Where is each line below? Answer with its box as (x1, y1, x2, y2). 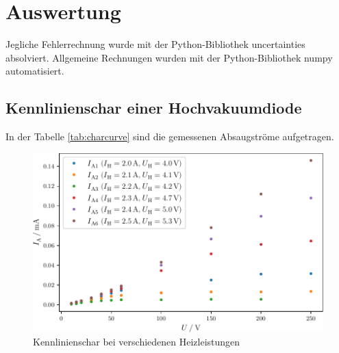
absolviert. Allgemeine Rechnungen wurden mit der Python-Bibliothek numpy (5, 50, 333, 64)
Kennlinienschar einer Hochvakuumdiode (5, 97, 302, 118)
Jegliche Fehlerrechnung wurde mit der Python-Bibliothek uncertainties (5, 37, 305, 51)
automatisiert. (5, 64, 64, 78)
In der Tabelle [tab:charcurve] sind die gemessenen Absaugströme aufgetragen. (5, 129, 334, 144)
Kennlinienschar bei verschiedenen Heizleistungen (33, 335, 240, 349)
